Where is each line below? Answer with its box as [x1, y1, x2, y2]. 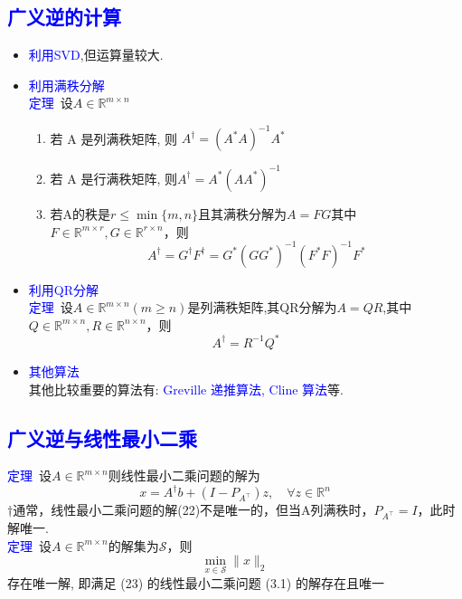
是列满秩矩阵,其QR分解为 [187, 298, 337, 317]
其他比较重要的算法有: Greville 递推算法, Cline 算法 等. [28, 379, 344, 398]
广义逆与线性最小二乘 [7, 423, 197, 452]
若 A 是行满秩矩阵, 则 [50, 168, 177, 187]
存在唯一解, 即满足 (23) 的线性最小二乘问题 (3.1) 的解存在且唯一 [7, 573, 384, 592]
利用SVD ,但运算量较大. [28, 45, 164, 64]
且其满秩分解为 [198, 204, 288, 223]
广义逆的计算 [7, 3, 121, 31]
